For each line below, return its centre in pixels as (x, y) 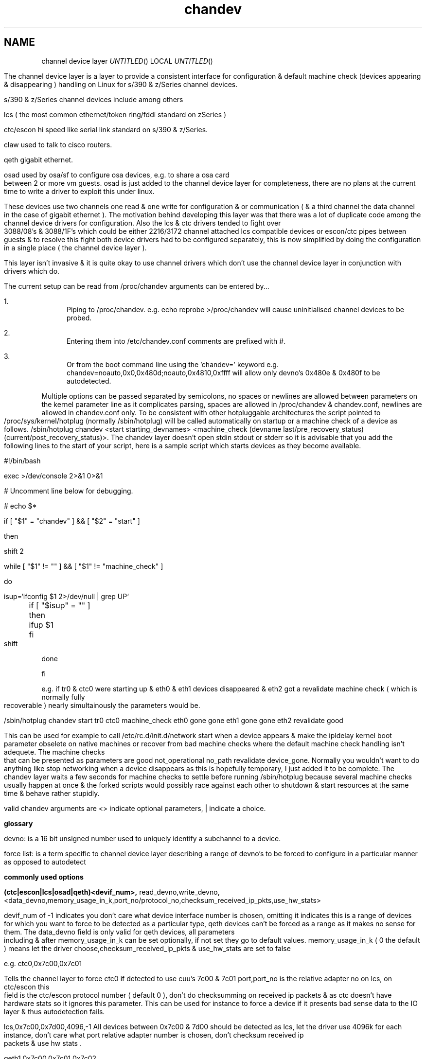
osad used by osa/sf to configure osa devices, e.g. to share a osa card (117, 175)
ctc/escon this (27, 987)
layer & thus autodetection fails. (54, 1011)
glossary (18, 823)
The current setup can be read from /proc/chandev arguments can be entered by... (137, 286)
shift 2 (14, 551)
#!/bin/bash (22, 460)
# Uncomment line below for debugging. (69, 491)
